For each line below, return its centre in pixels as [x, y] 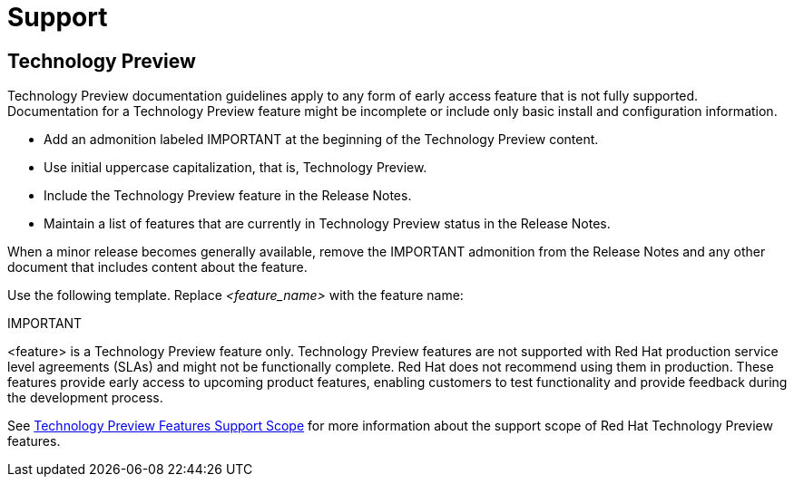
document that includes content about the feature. [157, 267]
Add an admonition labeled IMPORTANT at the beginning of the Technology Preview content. [321, 140]
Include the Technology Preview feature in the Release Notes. [228, 196]
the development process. [85, 398]
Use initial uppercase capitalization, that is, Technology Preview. [235, 168]
